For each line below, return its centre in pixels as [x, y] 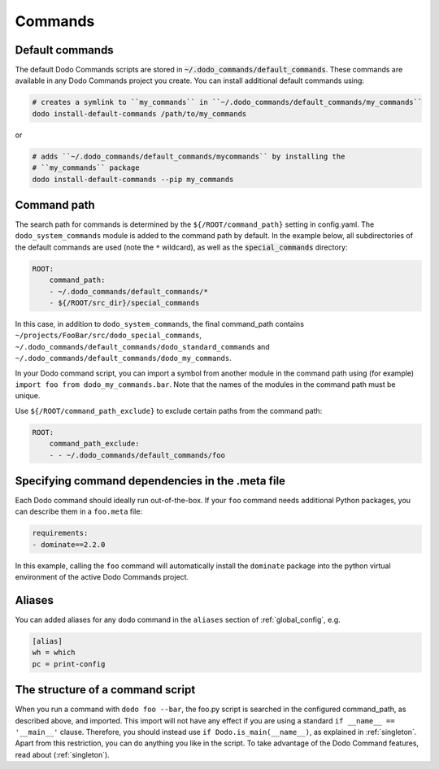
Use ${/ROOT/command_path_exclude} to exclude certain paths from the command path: [169, 411]
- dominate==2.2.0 [69, 544]
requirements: [60, 533]
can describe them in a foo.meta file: [78, 511]
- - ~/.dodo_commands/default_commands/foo [137, 455]
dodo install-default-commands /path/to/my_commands [139, 113]
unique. [28, 396]
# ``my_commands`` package [86, 168]
